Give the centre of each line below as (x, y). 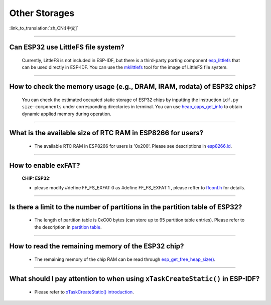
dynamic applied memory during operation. (66, 114)
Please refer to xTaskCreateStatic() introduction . (84, 292)
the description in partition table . (68, 227)
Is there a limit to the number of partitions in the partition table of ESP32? (126, 207)
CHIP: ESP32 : (36, 178)
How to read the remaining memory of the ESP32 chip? (97, 246)
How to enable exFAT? (45, 165)
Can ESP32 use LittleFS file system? (67, 47)
